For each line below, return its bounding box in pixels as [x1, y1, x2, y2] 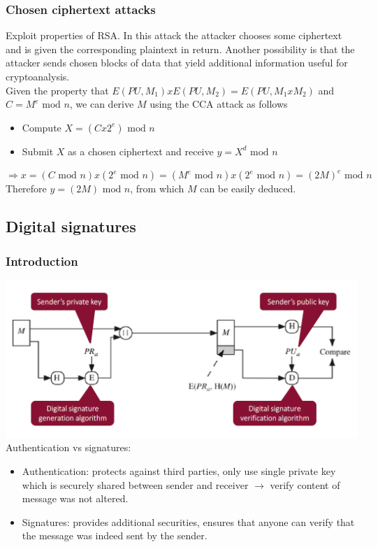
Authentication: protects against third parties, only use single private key [22, 464, 336, 478]
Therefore [6, 181, 47, 196]
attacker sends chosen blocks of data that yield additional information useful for [6, 55, 348, 70]
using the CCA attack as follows [150, 97, 288, 111]
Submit [22, 143, 54, 158]
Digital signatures [6, 215, 136, 237]
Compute [22, 120, 61, 134]
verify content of [270, 477, 340, 492]
